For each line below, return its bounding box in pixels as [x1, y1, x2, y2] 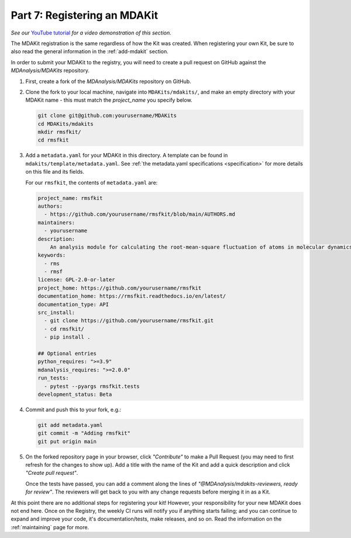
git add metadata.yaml [37, 422, 103, 428]
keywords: [37, 252, 66, 258]
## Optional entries [37, 350, 97, 357]
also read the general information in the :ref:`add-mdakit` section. [11, 48, 169, 55]
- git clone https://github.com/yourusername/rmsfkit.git [44, 318, 214, 324]
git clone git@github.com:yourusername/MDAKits [37, 112, 177, 119]
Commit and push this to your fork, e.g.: [25, 406, 122, 413]
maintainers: [37, 219, 75, 226]
